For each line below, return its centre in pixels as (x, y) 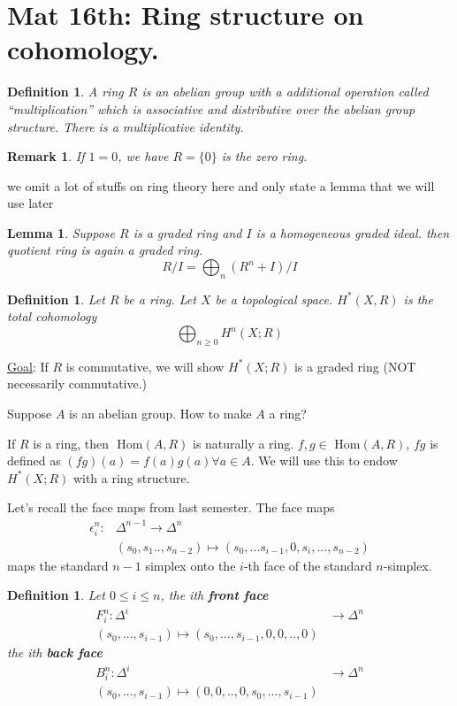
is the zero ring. (264, 156)
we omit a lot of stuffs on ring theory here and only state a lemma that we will (221, 185)
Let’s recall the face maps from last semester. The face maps (171, 507)
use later (30, 203)
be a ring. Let (160, 299)
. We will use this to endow (324, 460)
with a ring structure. (131, 477)
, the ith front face (214, 595)
